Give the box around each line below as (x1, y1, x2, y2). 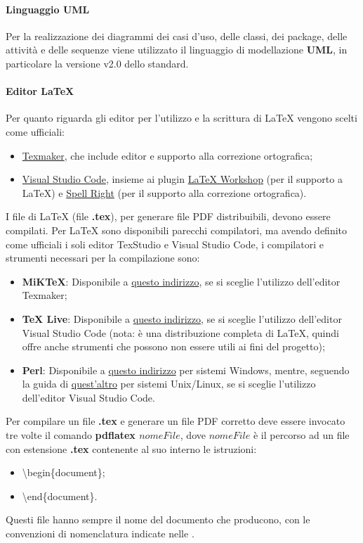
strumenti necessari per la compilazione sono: (6, 250, 200, 265)
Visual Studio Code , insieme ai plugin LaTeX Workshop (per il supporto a (22, 172, 343, 186)
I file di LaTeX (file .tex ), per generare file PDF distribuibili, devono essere (6, 209, 331, 224)
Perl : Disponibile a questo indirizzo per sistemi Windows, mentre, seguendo (22, 362, 350, 377)
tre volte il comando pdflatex (6, 428, 136, 442)
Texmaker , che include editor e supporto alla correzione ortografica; (22, 148, 313, 162)
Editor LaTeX (6, 84, 74, 98)
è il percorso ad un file (253, 428, 350, 442)
